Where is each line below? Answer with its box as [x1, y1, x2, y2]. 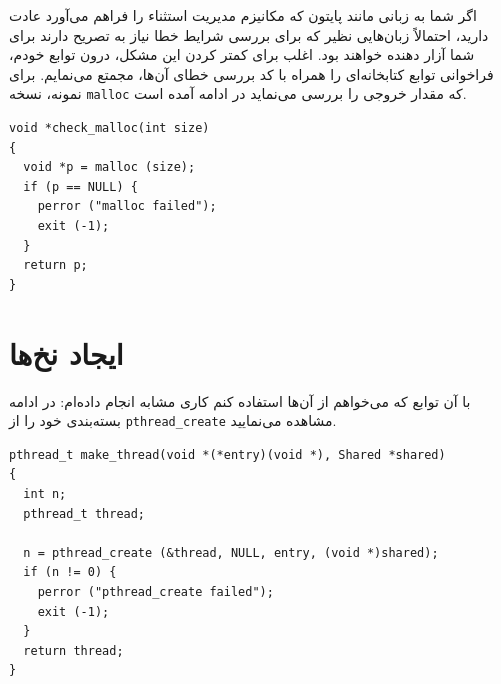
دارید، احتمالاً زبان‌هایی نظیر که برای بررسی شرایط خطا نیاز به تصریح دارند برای [9, 24, 489, 45]
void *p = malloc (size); [23, 160, 196, 175]
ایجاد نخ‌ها [9, 332, 124, 373]
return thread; [23, 643, 124, 658]
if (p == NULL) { [23, 179, 138, 194]
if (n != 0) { [23, 565, 117, 580]
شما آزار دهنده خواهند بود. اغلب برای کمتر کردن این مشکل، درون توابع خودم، [9, 44, 475, 65]
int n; [23, 486, 67, 501]
